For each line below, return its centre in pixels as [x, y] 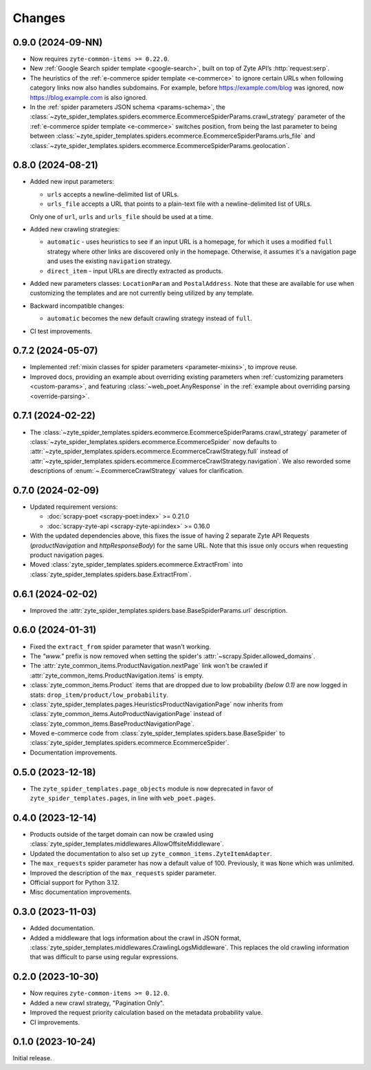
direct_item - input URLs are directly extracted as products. [135, 271]
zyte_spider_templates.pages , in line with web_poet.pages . [123, 798]
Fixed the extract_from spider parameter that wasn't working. [120, 647]
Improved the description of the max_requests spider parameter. [123, 873]
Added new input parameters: [72, 182]
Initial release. [32, 1058]
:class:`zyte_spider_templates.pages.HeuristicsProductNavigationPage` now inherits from [156, 704]
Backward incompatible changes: [77, 306]
